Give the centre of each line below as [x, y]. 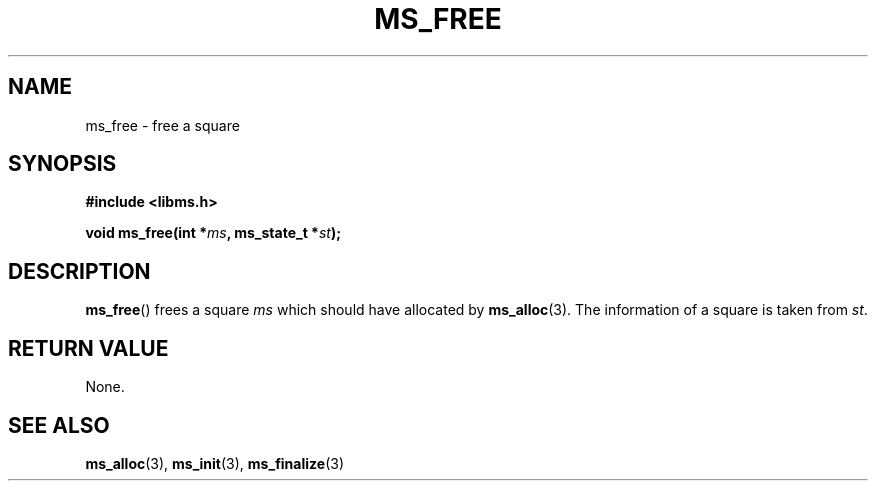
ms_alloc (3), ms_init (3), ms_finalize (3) [214, 463]
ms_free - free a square [162, 125]
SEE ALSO [59, 425]
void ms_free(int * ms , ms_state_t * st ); [213, 233]
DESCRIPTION [79, 271]
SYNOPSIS [62, 164]
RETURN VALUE [88, 348]
